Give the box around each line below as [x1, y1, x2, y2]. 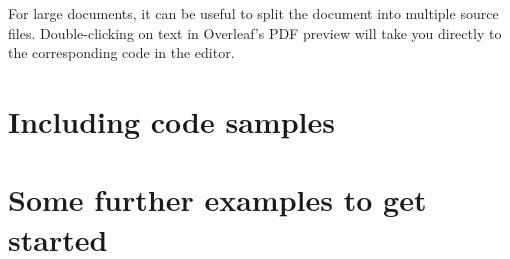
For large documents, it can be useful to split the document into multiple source [8, 3, 499, 23]
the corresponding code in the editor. [8, 42, 235, 63]
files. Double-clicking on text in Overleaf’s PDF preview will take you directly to [8, 22, 502, 43]
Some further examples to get [8, 179, 427, 220]
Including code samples [8, 100, 335, 141]
